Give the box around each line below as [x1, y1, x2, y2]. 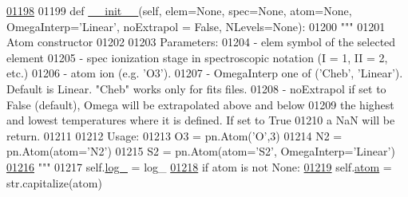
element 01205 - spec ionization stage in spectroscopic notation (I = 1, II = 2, [6, 49, 388, 65]
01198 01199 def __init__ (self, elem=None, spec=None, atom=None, [6, 2, 352, 18]
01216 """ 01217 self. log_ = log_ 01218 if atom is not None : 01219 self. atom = [6, 158, 392, 175]
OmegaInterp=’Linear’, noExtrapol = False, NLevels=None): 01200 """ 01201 [6, 18, 386, 34]
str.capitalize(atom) [6, 174, 102, 191]
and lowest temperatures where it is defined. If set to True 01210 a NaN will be [6, 112, 395, 128]
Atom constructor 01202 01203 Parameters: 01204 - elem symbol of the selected [6, 33, 396, 50]
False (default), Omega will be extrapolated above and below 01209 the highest [6, 96, 394, 112]
